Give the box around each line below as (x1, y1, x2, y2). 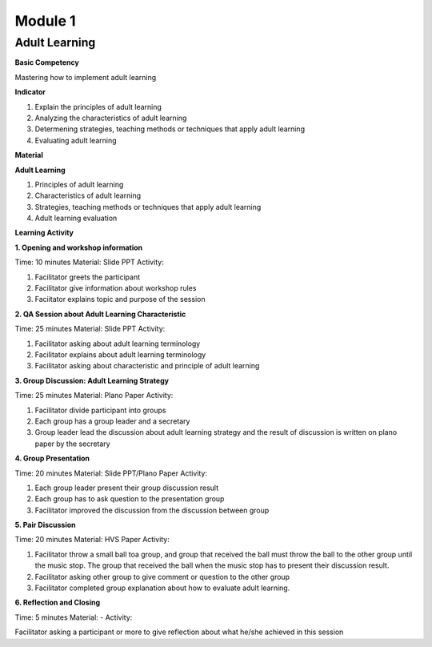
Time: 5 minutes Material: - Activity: (14, 613, 133, 622)
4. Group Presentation (14, 453, 90, 464)
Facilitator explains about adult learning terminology (34, 349, 206, 360)
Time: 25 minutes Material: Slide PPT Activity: (14, 324, 166, 334)
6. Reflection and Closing (14, 597, 100, 608)
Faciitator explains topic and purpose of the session (34, 295, 206, 304)
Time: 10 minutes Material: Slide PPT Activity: (14, 257, 164, 267)
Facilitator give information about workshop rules (34, 283, 197, 293)
